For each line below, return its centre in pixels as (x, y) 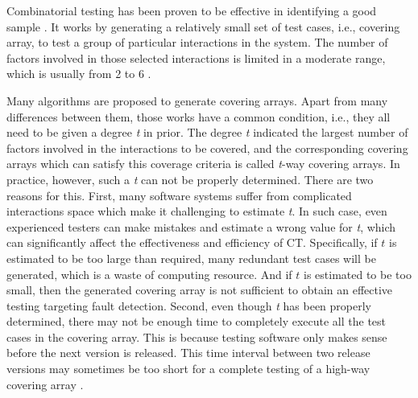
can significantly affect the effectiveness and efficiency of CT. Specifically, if (192, 242)
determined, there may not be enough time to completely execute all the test (197, 321)
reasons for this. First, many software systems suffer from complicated (179, 195)
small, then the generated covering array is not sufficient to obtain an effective (200, 290)
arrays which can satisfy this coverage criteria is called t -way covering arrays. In (203, 164)
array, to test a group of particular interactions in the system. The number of (197, 42)
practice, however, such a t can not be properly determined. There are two (190, 179)
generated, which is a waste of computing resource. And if (149, 274)
